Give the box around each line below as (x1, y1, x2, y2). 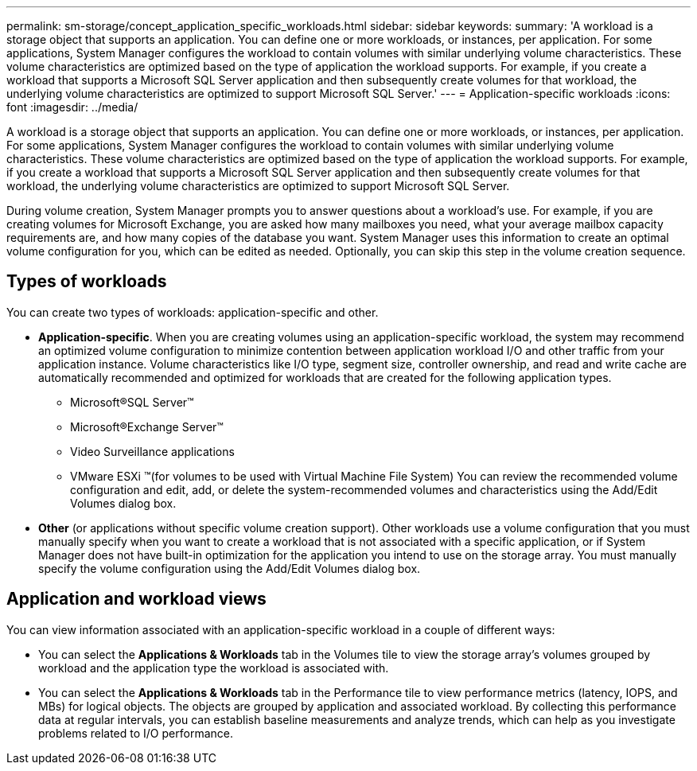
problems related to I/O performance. (38, 726, 233, 740)
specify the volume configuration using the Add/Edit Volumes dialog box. (38, 561, 421, 575)
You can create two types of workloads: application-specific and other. (6, 305, 379, 319)
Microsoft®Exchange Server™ (70, 419, 224, 434)
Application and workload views (6, 589, 267, 609)
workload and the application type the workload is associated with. (38, 660, 389, 675)
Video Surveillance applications (70, 444, 235, 458)
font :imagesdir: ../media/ (6, 100, 138, 114)
